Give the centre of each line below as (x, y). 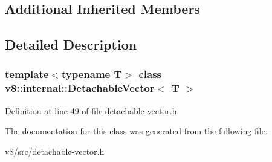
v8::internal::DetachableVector (80, 88)
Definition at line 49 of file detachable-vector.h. (92, 110)
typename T (92, 74)
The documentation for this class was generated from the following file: (136, 131)
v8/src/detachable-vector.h (55, 151)
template (27, 74)
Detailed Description (71, 44)
